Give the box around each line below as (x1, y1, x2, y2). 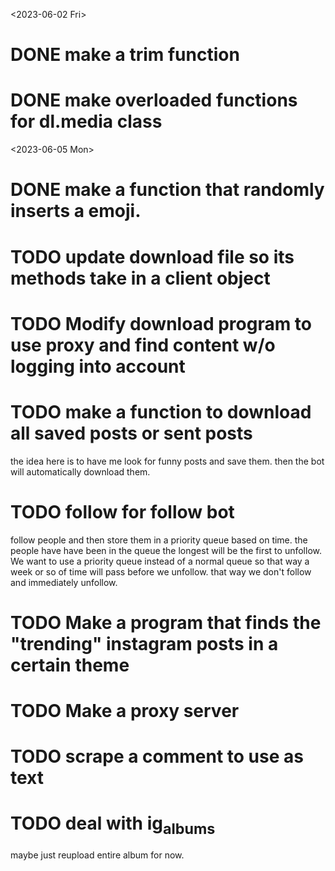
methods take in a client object (10, 267, 271, 289)
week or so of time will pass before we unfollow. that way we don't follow (10, 565, 312, 578)
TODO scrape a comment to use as (10, 745, 304, 768)
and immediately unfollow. (10, 576, 118, 588)
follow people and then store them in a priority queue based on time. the (10, 534, 308, 546)
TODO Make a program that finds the (10, 611, 322, 634)
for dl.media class (10, 110, 163, 133)
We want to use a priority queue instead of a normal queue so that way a (10, 555, 310, 567)
